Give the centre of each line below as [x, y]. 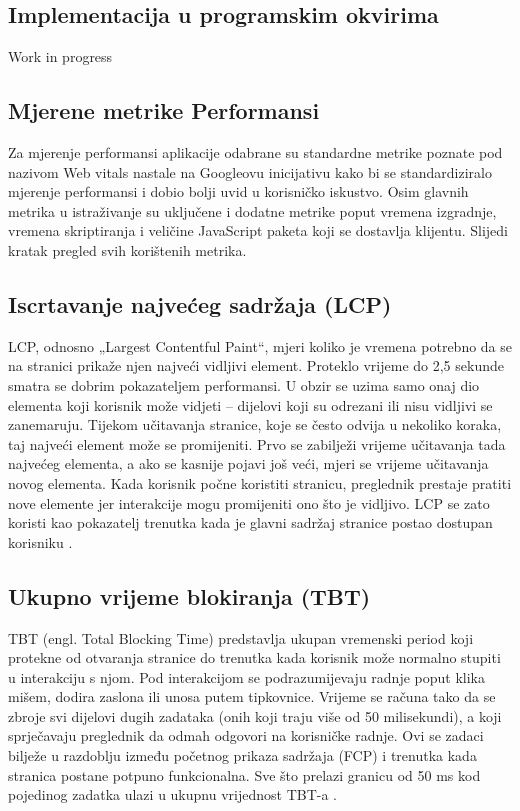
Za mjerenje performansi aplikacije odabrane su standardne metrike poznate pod [255, 152]
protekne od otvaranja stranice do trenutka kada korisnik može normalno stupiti [254, 657]
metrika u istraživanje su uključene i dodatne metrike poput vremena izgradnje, [252, 210]
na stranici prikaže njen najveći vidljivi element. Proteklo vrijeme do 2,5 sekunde [256, 365]
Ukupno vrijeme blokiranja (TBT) [189, 595]
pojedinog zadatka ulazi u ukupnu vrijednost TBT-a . [172, 794]
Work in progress [60, 56]
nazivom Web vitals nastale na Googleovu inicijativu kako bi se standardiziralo [250, 171]
